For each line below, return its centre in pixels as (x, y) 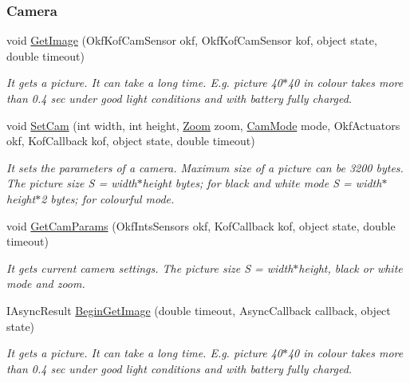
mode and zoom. (46, 284)
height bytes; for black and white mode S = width (262, 183)
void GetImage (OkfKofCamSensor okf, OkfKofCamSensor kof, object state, (192, 40)
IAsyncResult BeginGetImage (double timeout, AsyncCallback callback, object (199, 310)
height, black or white (351, 268)
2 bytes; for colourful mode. (108, 198)
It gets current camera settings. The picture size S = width (150, 268)
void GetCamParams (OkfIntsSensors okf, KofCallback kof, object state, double (201, 225)
